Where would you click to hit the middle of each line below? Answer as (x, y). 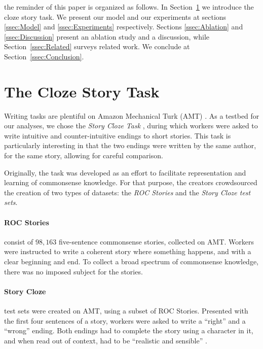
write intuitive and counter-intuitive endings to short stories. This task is (118, 135)
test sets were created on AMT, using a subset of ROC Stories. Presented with (126, 310)
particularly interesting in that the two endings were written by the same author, (130, 145)
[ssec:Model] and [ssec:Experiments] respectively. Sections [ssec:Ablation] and (124, 27)
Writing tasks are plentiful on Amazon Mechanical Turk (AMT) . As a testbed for (132, 115)
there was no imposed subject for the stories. (73, 271)
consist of (19, 241)
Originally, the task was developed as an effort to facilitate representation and (125, 172)
